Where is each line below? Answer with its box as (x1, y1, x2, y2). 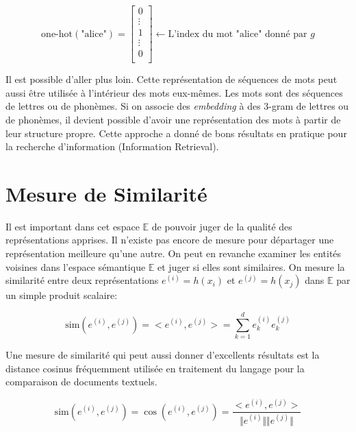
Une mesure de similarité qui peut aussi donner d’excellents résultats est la (5, 347, 320, 361)
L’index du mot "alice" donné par (168, 29, 307, 39)
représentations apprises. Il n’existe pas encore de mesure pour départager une (5, 232, 334, 247)
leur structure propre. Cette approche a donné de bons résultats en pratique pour (5, 125, 347, 140)
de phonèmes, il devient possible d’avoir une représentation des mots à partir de (5, 112, 341, 126)
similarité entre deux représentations (5, 273, 159, 287)
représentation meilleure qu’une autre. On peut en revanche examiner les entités (5, 246, 342, 261)
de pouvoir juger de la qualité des (151, 219, 292, 233)
